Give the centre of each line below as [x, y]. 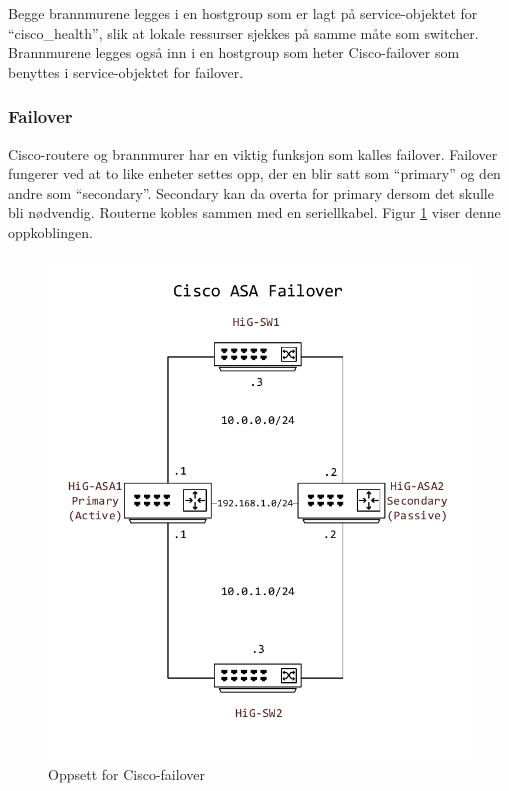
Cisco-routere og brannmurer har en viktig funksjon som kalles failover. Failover [253, 153]
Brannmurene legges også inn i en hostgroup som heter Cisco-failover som [234, 52]
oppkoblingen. [50, 231]
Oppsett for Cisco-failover [126, 774]
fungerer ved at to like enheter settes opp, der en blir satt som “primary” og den [254, 173]
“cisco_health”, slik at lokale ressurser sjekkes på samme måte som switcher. [243, 32]
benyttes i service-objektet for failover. [126, 71]
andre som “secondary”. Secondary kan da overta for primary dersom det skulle [251, 192]
